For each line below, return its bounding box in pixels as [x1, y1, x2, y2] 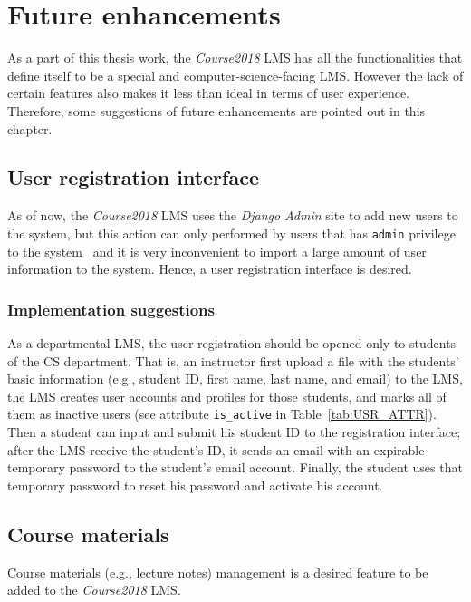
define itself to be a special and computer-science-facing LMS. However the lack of [7, 65, 464, 84]
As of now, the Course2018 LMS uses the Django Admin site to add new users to [7, 206, 458, 225]
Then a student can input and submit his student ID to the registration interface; [7, 422, 461, 441]
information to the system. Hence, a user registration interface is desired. [7, 259, 412, 278]
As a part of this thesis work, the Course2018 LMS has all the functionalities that [7, 48, 463, 67]
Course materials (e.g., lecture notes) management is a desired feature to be [7, 562, 428, 581]
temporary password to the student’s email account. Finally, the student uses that [7, 458, 463, 477]
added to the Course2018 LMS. [7, 580, 181, 599]
